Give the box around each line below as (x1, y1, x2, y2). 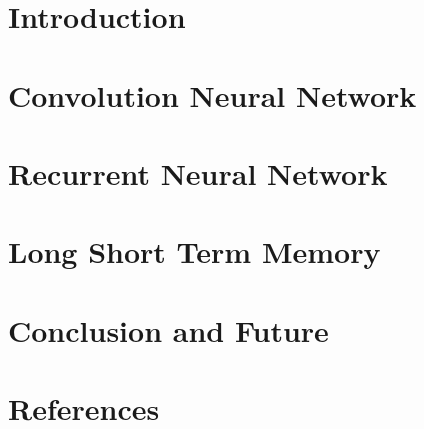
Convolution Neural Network (8, 74, 417, 115)
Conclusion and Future (8, 309, 329, 350)
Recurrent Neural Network (8, 152, 388, 193)
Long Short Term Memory (8, 231, 381, 272)
